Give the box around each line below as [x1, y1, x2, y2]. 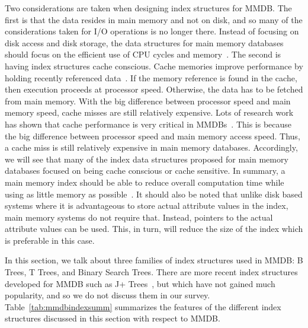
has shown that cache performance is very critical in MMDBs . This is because [5, 117, 292, 130]
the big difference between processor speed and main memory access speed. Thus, [5, 129, 300, 142]
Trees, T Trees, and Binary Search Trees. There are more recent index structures [5, 266, 298, 278]
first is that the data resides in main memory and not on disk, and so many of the [5, 13, 303, 26]
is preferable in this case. [5, 234, 95, 246]
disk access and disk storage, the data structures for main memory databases [5, 36, 284, 49]
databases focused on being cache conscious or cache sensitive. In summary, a [5, 164, 285, 177]
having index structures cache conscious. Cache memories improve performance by [5, 59, 303, 72]
